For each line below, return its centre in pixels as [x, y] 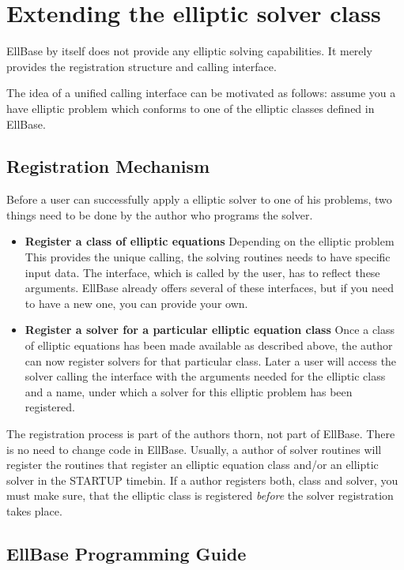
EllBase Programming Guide [126, 553]
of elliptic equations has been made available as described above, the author [209, 345]
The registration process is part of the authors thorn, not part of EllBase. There [201, 434]
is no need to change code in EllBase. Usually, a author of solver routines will [194, 449]
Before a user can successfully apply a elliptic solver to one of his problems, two [199, 199]
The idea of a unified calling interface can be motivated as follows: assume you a [201, 93]
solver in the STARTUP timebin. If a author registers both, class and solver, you [202, 480]
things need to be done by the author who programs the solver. [160, 214]
